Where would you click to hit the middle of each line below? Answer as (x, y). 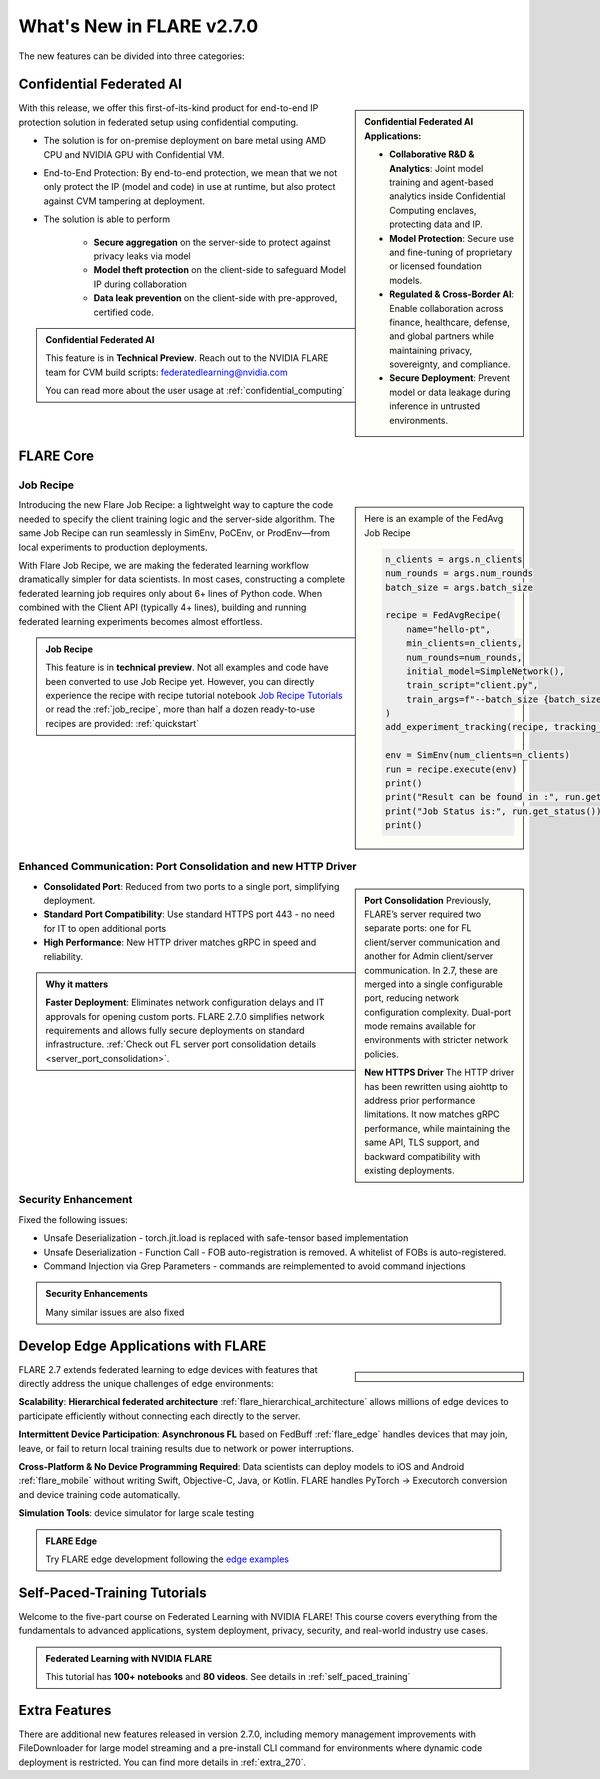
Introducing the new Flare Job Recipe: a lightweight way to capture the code (176, 505)
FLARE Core (56, 456)
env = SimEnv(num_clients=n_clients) (477, 755)
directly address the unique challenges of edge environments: (146, 1383)
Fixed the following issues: (73, 1219)
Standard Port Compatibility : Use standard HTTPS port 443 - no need (189, 914)
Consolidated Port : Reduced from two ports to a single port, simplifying (191, 886)
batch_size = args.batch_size (459, 587)
